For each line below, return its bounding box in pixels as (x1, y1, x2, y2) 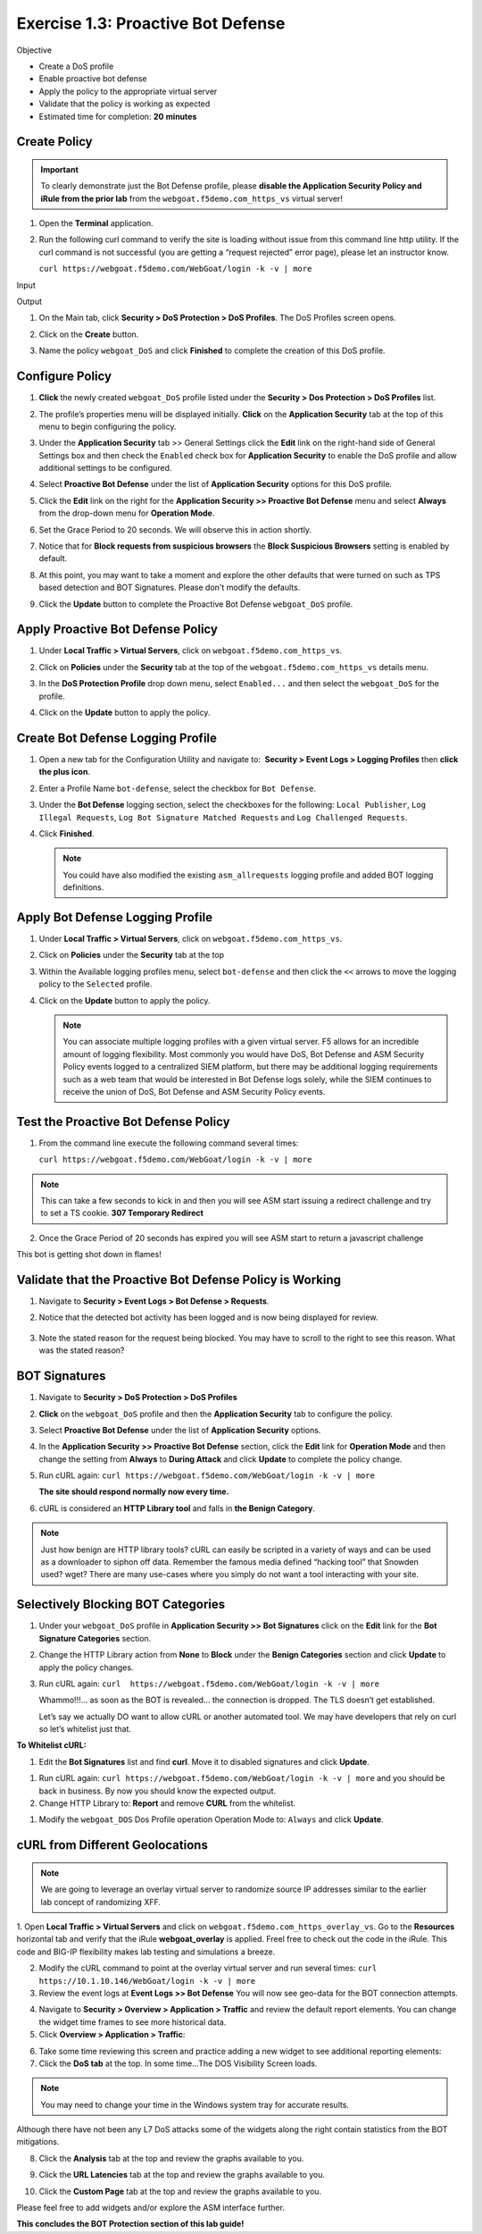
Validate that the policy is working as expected (38, 98, 211, 109)
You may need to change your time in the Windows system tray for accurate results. (40, 2099, 350, 2110)
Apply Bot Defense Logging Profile (16, 910, 213, 925)
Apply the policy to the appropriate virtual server (38, 86, 218, 97)
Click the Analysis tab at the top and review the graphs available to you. (38, 2153, 304, 2163)
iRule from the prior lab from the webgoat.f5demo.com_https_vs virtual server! (40, 193, 344, 204)
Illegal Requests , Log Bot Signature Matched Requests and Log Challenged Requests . (38, 811, 408, 822)
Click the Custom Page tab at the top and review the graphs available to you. (38, 2186, 322, 2196)
